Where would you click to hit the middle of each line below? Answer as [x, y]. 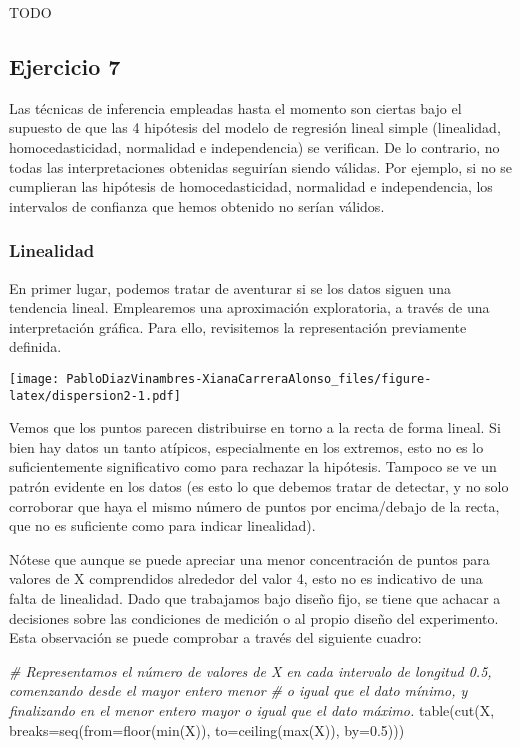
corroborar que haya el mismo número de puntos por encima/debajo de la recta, [254, 505]
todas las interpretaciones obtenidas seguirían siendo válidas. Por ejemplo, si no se [261, 166]
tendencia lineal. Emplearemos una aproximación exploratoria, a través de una [249, 307]
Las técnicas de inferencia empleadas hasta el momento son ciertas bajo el [235, 107]
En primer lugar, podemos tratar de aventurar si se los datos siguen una [230, 287]
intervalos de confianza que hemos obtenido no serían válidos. [197, 205]
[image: [34, 378]
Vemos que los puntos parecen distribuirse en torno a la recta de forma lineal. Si [255, 427]
